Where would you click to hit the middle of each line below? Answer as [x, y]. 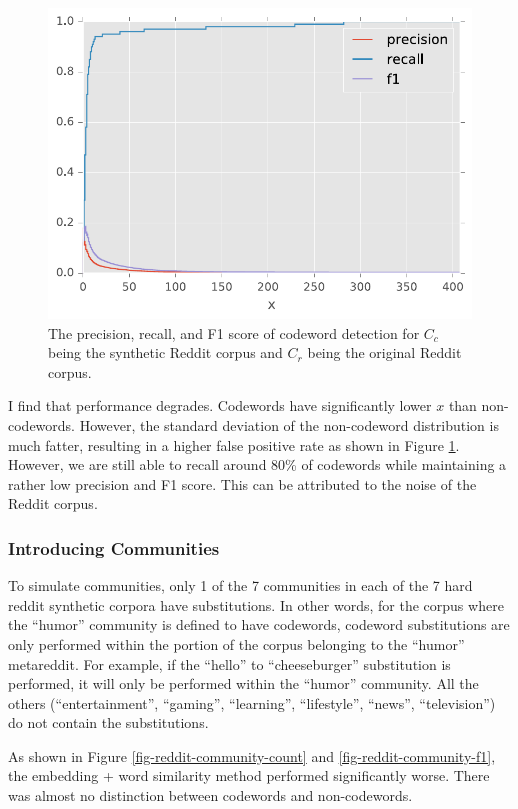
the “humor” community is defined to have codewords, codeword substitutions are [259, 624]
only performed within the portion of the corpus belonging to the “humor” [236, 643]
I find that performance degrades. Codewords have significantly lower [220, 405]
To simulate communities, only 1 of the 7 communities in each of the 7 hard [240, 585]
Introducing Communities [114, 547]
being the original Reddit [384, 352]
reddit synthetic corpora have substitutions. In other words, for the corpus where [256, 604]
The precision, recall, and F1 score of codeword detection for [234, 332]
